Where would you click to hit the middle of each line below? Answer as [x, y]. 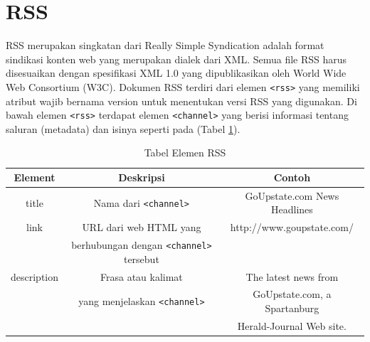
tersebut [141, 258]
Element [35, 177]
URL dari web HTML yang [142, 227]
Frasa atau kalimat [141, 276]
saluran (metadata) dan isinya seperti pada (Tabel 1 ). [123, 128]
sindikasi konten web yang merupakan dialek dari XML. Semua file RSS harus [176, 59]
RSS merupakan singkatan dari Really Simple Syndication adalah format [165, 45]
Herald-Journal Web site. [292, 325]
